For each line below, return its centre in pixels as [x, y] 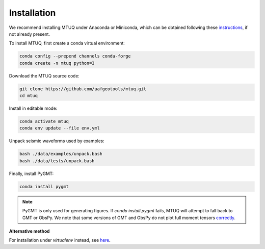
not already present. [29, 34]
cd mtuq [28, 96]
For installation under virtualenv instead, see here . [60, 240]
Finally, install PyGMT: [31, 174]
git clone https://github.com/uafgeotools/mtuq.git [83, 89]
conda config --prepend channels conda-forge [75, 56]
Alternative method [29, 231]
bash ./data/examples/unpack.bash [61, 154]
